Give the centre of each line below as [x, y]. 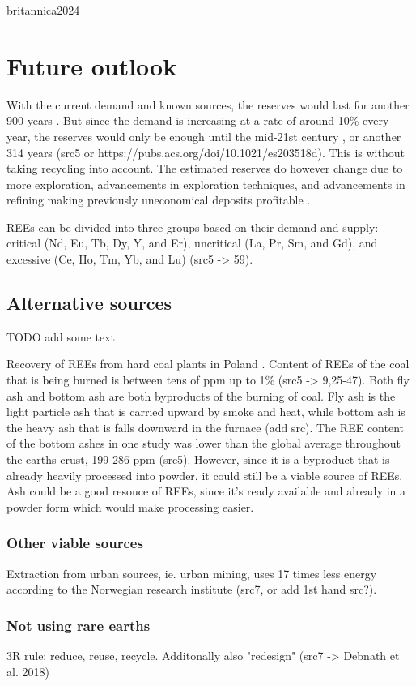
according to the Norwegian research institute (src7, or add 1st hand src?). [192, 589]
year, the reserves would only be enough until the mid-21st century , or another [204, 136]
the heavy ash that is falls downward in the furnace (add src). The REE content [206, 427]
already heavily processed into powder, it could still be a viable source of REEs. [205, 475]
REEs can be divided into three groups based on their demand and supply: [193, 227]
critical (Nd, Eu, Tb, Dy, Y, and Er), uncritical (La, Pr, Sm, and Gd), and [192, 243]
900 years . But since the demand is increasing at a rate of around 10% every [198, 120]
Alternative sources [89, 303]
